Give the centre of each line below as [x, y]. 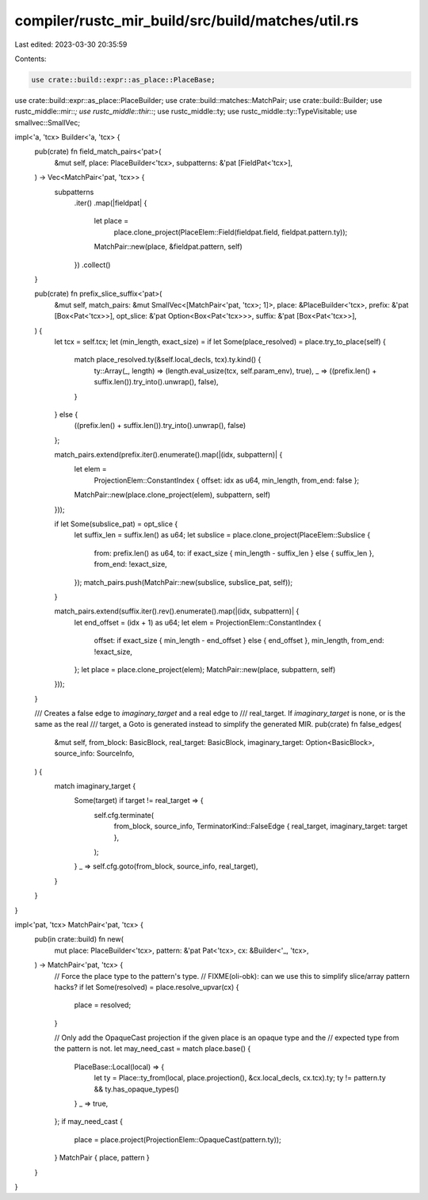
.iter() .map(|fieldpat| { [111, 203]
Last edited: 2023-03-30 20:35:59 [71, 44]
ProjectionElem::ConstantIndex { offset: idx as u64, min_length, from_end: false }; [227, 480]
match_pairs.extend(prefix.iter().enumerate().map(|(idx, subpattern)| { [168, 455]
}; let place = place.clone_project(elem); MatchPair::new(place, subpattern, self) [205, 669]
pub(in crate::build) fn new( [79, 939]
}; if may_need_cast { [88, 1122]
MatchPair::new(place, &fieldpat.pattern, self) [168, 246]
